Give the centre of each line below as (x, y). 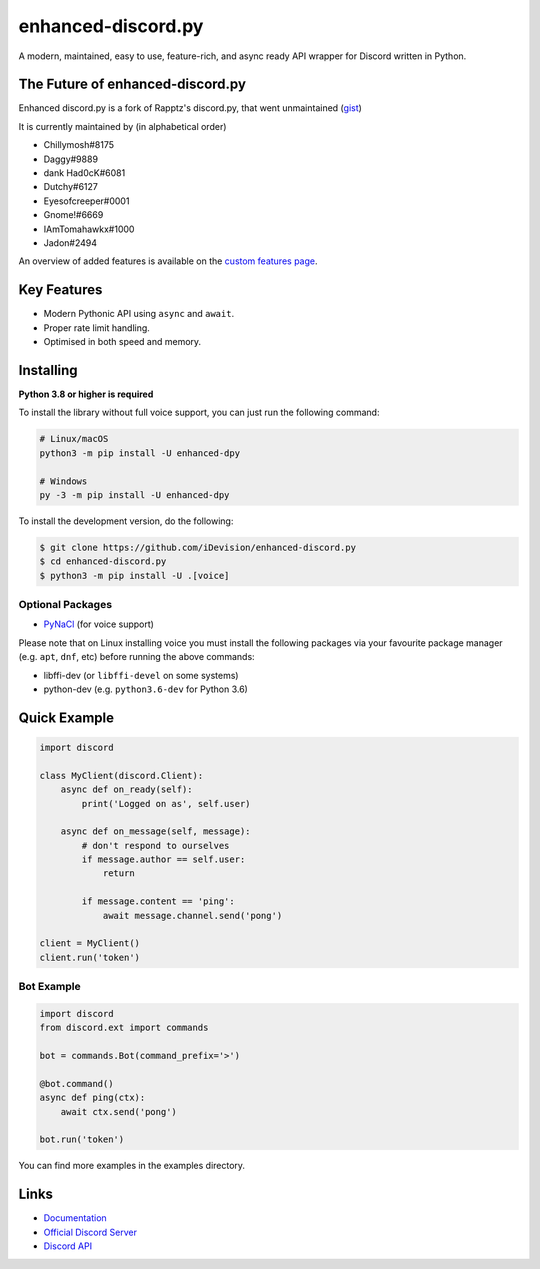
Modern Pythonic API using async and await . (139, 314)
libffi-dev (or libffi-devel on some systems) (141, 675)
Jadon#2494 (70, 242)
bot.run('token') (82, 1139)
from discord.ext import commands (124, 1028)
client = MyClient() (89, 943)
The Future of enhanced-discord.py (132, 84)
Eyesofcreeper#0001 (86, 201)
